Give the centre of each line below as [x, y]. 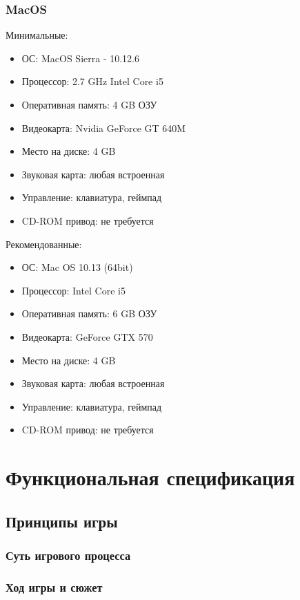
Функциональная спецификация [150, 477]
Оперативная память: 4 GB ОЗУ [89, 104]
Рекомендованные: [44, 244]
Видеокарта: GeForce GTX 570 [87, 336]
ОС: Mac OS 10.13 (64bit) [77, 267]
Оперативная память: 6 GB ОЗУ [89, 313]
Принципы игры [62, 521]
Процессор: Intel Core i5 [73, 290]
